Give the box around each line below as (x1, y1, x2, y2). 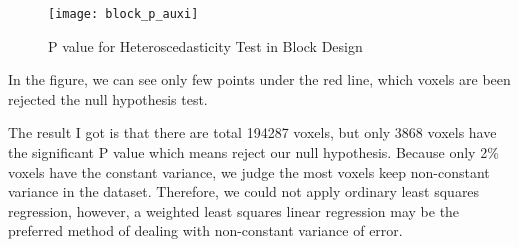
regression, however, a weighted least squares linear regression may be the (8, 200, 460, 221)
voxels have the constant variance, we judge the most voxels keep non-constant (8, 161, 490, 182)
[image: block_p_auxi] (48, 7, 199, 21)
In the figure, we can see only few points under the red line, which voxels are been (8, 69, 511, 90)
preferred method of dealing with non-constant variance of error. (8, 220, 403, 241)
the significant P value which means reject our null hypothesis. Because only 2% (8, 142, 499, 163)
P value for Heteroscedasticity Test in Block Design (48, 35, 363, 56)
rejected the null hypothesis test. (8, 88, 208, 109)
